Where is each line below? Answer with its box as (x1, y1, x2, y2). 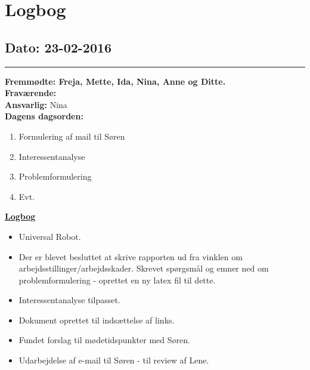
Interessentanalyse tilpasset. (18, 294, 120, 306)
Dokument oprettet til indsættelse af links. (18, 313, 175, 326)
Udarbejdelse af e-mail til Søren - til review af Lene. (18, 354, 209, 366)
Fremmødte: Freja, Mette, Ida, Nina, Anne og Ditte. (5, 75, 226, 87)
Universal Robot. (18, 230, 81, 242)
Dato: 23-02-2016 (5, 38, 112, 56)
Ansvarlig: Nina (5, 98, 67, 110)
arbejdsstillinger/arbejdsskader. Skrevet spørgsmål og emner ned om (18, 262, 269, 275)
